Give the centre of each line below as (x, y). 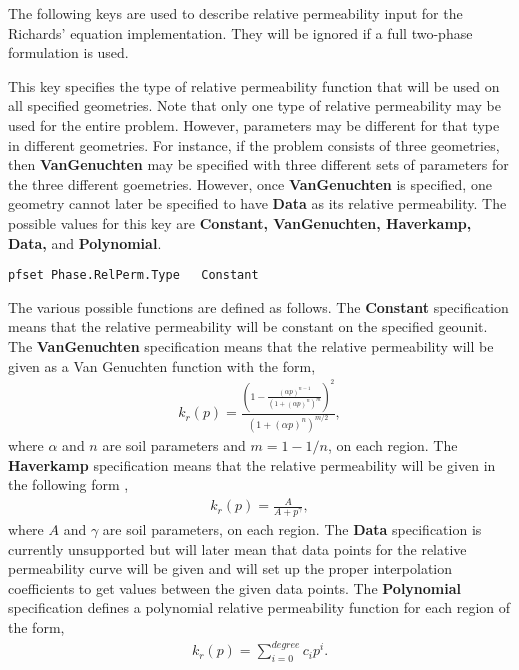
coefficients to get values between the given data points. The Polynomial (235, 587)
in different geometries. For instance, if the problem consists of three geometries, (254, 144)
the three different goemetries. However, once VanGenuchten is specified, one (250, 183)
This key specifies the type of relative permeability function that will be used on (254, 85)
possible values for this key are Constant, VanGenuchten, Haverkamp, (240, 222)
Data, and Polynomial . (85, 242)
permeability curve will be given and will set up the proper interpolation (230, 568)
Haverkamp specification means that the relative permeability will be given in (252, 464)
